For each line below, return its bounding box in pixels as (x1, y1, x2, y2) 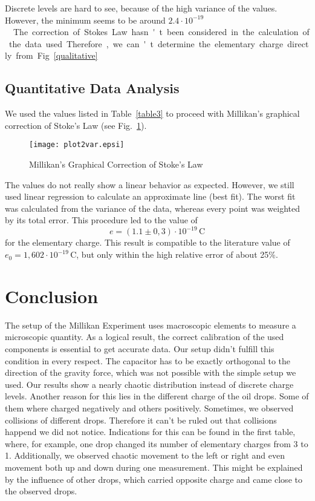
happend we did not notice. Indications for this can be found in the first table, (5, 425, 296, 438)
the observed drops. (5, 485, 77, 497)
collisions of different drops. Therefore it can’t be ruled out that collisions (5, 413, 277, 426)
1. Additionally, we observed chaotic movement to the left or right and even (5, 449, 285, 462)
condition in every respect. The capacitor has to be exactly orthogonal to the (5, 354, 291, 367)
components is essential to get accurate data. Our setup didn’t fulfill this (5, 342, 274, 355)
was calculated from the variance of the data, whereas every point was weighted (5, 201, 300, 214)
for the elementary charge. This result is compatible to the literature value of (5, 236, 290, 249)
